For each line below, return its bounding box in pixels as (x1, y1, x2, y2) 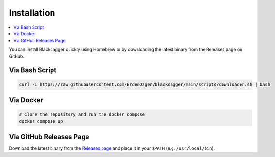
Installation (9, 7, 55, 18)
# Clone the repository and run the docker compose (19, 111, 145, 117)
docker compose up (19, 119, 63, 124)
